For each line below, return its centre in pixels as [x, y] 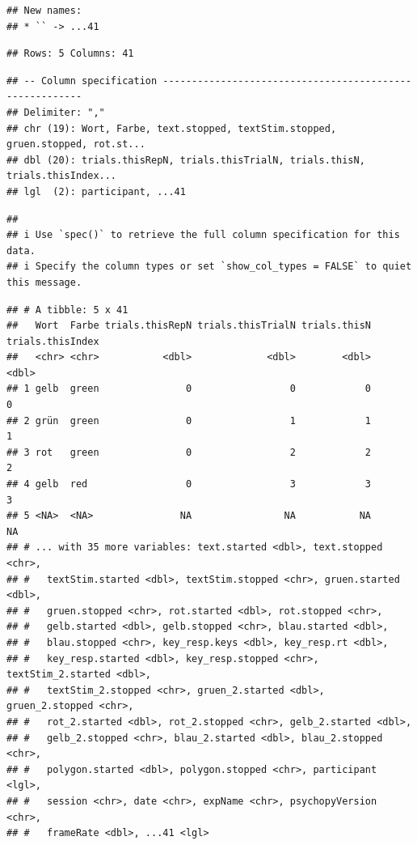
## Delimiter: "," [56, 112]
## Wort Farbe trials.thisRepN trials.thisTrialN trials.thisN [189, 326]
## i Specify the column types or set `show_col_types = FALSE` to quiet [209, 267]
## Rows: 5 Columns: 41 [70, 54]
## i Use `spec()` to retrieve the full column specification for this [203, 235]
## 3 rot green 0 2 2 [189, 452]
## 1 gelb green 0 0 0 [189, 389]
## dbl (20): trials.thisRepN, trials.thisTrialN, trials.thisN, [186, 160]
